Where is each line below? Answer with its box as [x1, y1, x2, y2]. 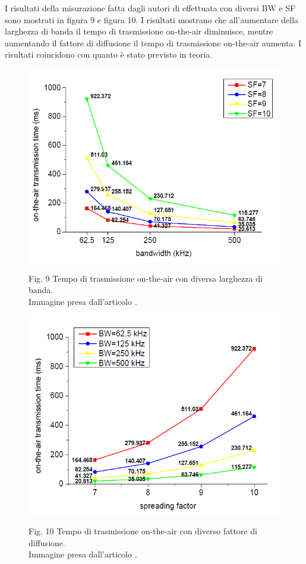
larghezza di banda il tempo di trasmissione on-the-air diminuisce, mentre [5, 25, 273, 37]
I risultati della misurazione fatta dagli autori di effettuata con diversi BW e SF [5, 2, 296, 14]
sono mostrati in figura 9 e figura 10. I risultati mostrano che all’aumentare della [5, 13, 299, 26]
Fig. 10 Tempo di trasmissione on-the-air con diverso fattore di [29, 525, 257, 537]
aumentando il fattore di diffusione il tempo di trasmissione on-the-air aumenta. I [5, 36, 301, 49]
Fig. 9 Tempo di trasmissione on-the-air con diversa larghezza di [29, 272, 263, 284]
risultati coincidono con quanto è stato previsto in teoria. [5, 48, 213, 61]
